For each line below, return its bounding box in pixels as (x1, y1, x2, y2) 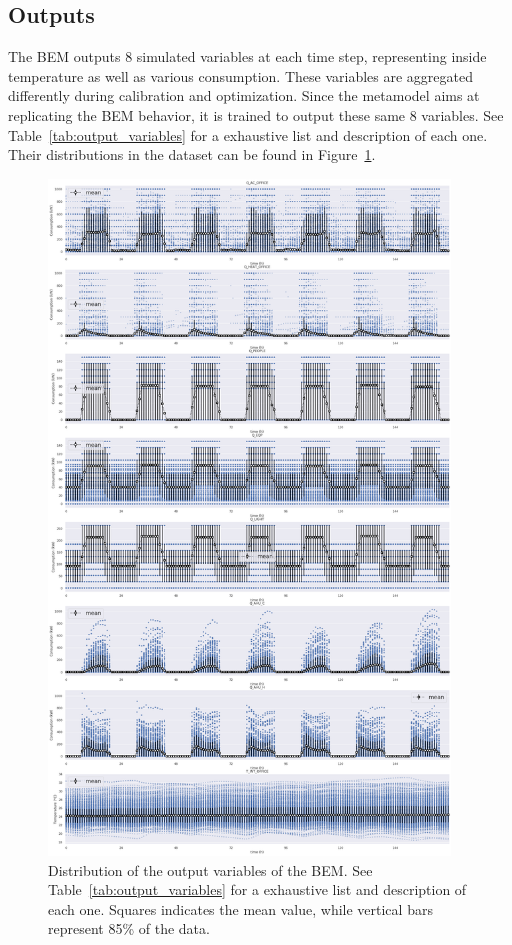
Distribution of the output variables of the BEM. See (48, 859, 373, 880)
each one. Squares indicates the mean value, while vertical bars (48, 898, 433, 919)
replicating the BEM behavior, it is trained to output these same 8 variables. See (8, 104, 504, 125)
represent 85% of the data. (48, 918, 210, 939)
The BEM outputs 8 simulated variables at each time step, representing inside (8, 46, 487, 67)
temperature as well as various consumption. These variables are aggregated (8, 65, 473, 86)
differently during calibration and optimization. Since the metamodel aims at (8, 85, 480, 106)
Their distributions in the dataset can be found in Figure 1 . (8, 144, 376, 165)
